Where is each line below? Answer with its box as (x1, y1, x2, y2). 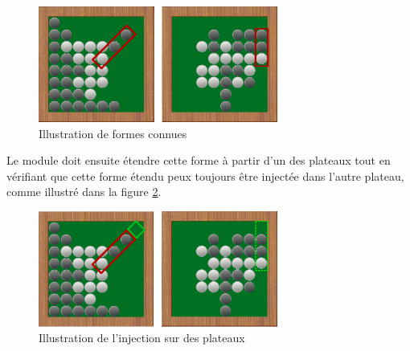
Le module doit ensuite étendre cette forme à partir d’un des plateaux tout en (6, 152, 391, 169)
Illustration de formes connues (39, 124, 187, 141)
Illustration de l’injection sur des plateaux (39, 329, 245, 346)
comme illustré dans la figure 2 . (6, 183, 162, 200)
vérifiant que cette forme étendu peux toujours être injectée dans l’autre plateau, (6, 167, 404, 184)
